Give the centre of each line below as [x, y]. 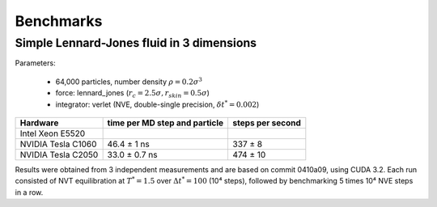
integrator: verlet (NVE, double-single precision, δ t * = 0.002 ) [157, 103]
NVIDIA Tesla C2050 [59, 154]
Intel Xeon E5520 [53, 133]
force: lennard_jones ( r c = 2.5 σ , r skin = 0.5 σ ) [133, 94]
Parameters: [35, 63]
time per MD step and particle [165, 123]
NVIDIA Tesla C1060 [58, 144]
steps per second [267, 123]
